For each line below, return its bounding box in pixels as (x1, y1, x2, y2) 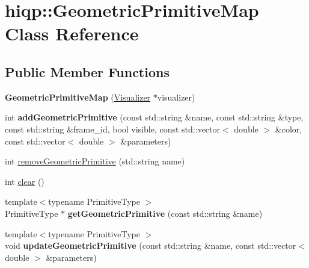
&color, (275, 122, 302, 135)
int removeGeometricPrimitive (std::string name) (5, 155, 185, 167)
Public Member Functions (5, 62, 170, 81)
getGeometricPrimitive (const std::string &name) (67, 207, 263, 219)
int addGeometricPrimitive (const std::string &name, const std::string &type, (5, 111, 304, 123)
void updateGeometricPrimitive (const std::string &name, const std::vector (5, 239, 296, 252)
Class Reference (5, 21, 139, 46)
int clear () (5, 175, 44, 187)
